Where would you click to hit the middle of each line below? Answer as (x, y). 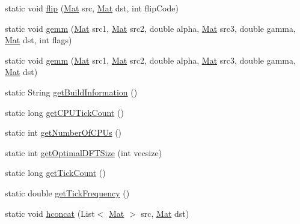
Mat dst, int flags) (38, 40)
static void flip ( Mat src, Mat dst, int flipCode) (92, 8)
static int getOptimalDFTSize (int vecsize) (84, 152)
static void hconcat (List (50, 213)
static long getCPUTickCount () (64, 112)
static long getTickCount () (55, 173)
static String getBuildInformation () (71, 92)
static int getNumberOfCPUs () (63, 132)
